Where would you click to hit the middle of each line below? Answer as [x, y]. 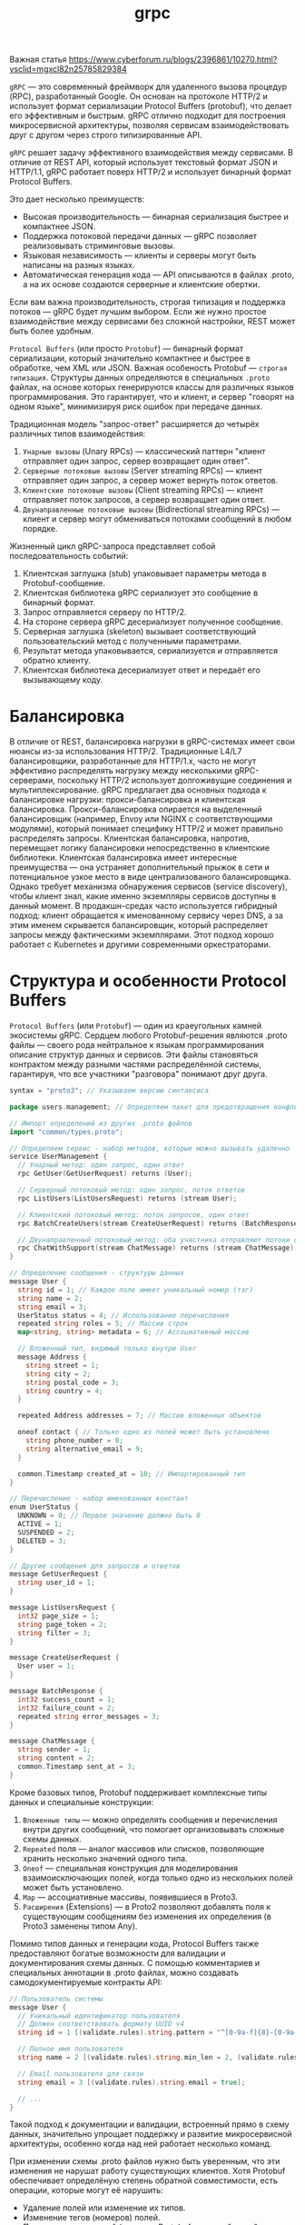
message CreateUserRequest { [64, 1658]
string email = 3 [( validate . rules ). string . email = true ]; [132, 2082]
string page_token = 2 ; [62, 1624]
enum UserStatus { [44, 1507]
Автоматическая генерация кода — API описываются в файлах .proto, [158, 274]
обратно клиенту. [56, 661]
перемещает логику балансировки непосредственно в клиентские [140, 848]
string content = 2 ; [56, 1758]
